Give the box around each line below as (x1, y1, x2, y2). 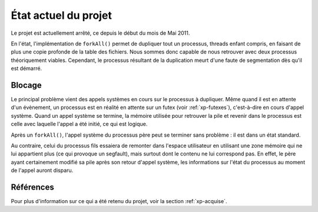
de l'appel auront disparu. (11, 167, 74, 174)
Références (11, 182, 54, 192)
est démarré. (11, 65, 42, 72)
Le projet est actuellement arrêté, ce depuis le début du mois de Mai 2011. (11, 29, 190, 37)
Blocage (11, 80, 42, 90)
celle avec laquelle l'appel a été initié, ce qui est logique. (11, 121, 148, 128)
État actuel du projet (11, 9, 112, 22)
